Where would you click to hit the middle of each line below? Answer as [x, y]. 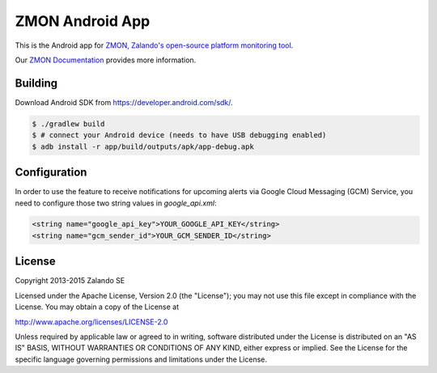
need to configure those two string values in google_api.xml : [116, 203]
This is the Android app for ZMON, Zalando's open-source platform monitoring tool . [154, 45]
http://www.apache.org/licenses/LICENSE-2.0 [91, 322]
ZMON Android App [83, 21]
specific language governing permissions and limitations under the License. [141, 359]
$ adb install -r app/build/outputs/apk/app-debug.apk [143, 146]
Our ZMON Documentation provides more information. [106, 60]
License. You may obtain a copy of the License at [97, 307]
